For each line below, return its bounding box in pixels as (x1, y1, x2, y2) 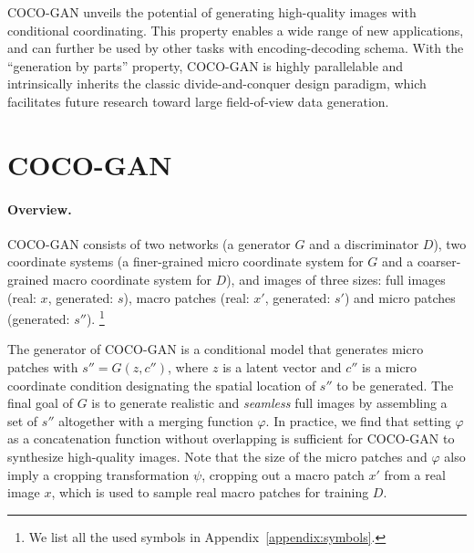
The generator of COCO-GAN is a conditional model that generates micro (7, 339, 424, 359)
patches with (7, 357, 78, 376)
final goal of (7, 393, 73, 412)
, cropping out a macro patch (201, 464, 365, 484)
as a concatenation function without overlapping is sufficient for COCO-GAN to (7, 429, 455, 448)
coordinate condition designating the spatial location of (7, 375, 316, 394)
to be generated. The (336, 375, 454, 394)
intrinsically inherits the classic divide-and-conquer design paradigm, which (7, 74, 427, 93)
